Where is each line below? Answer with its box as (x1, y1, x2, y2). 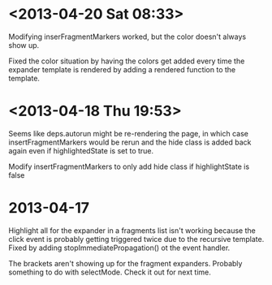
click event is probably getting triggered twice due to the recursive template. (8, 234, 265, 244)
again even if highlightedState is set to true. (8, 145, 154, 155)
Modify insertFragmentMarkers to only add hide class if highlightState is (8, 162, 250, 171)
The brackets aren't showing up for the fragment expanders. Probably (8, 258, 243, 268)
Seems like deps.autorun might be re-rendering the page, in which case (8, 128, 249, 138)
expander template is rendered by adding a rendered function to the (8, 64, 236, 74)
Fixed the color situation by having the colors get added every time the (8, 56, 245, 66)
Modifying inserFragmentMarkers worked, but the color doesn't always (8, 32, 246, 41)
